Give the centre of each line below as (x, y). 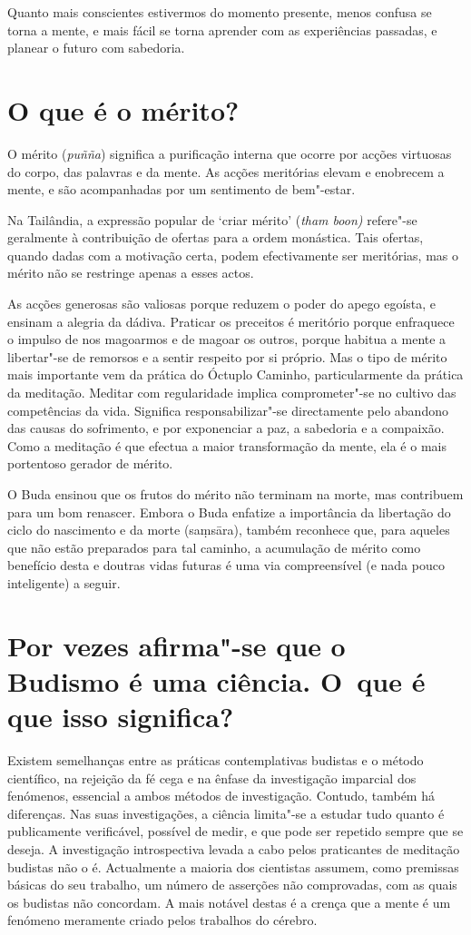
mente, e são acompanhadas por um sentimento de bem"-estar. (182, 189)
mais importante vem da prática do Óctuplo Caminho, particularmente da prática (235, 374)
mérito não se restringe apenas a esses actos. (131, 273)
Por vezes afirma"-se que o (177, 645)
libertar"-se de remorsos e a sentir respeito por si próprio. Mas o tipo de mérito (227, 356)
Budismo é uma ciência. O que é (216, 680)
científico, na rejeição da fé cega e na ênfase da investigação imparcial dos (212, 778)
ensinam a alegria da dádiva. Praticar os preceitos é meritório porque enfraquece (231, 321)
